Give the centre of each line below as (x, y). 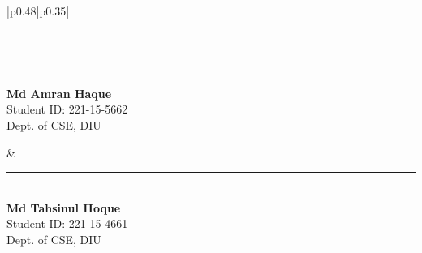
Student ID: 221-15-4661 (67, 223)
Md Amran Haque (59, 93)
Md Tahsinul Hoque (64, 207)
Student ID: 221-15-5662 (67, 109)
